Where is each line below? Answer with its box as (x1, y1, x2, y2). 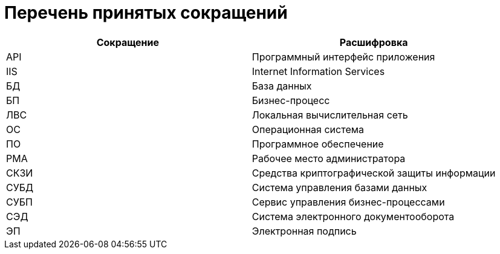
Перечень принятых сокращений (4, 2, 288, 23)
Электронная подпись (252, 224, 357, 237)
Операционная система (252, 123, 365, 135)
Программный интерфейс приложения (252, 50, 435, 63)
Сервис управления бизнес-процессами (252, 195, 445, 208)
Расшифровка (339, 36, 408, 48)
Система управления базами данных (252, 181, 427, 194)
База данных (252, 79, 312, 92)
